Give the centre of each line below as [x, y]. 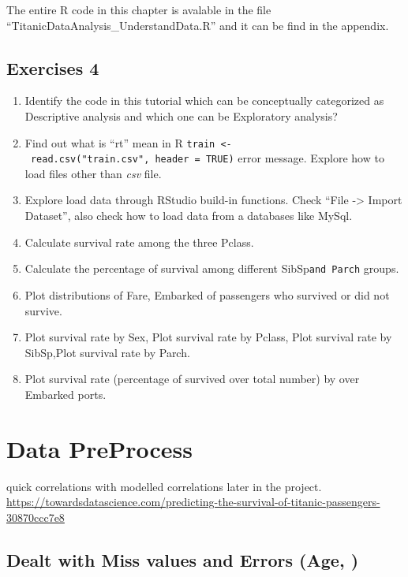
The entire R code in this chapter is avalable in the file [139, 9]
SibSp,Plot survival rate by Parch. [107, 352]
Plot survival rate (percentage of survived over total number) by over [192, 379]
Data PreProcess [100, 448]
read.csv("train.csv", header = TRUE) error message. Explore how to [207, 158]
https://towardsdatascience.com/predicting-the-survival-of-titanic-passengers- [193, 502]
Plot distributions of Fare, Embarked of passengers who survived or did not [207, 294]
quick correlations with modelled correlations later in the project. [164, 486]
